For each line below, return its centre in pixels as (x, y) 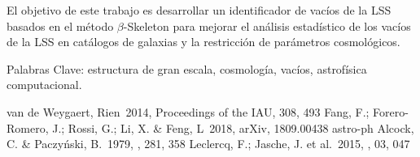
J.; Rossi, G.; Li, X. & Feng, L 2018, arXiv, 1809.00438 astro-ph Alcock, (233, 127)
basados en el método (60, 25)
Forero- (391, 111)
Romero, (28, 127)
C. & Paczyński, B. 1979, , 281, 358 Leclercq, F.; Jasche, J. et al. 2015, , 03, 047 (208, 144)
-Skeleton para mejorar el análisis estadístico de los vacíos (267, 25)
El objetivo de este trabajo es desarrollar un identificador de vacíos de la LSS (199, 10)
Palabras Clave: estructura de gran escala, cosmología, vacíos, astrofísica (187, 68)
